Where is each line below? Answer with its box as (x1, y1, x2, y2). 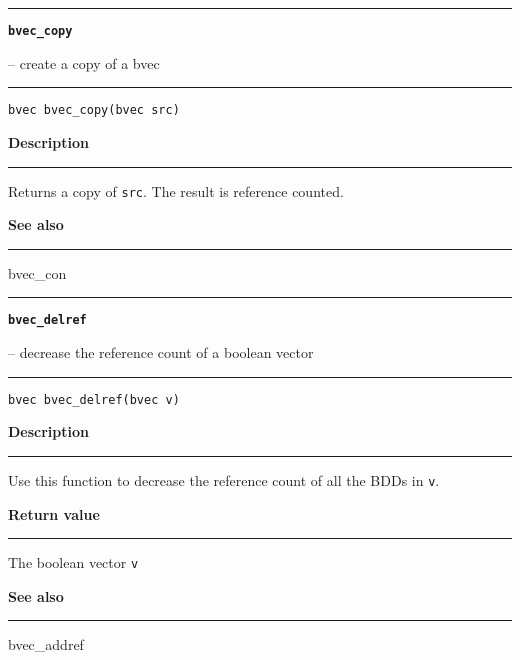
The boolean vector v (8, 552, 139, 573)
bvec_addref (8, 634, 84, 655)
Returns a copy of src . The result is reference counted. (8, 180, 344, 201)
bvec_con (8, 262, 67, 283)
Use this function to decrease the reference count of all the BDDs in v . (8, 469, 440, 490)
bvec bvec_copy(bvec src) (8, 103, 180, 118)
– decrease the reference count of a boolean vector (8, 342, 314, 362)
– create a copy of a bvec (8, 52, 160, 73)
